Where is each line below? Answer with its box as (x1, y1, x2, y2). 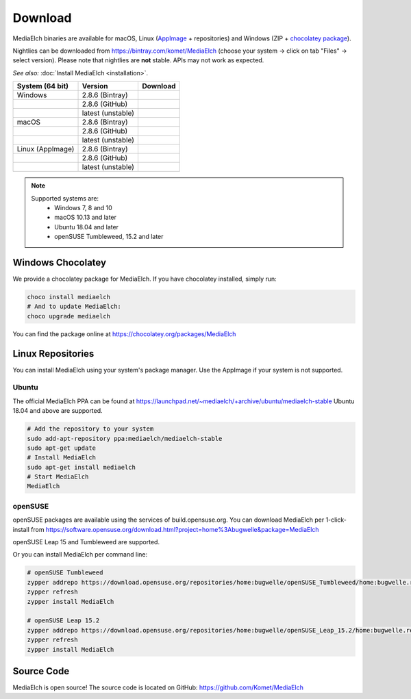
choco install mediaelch (27, 293, 111, 301)
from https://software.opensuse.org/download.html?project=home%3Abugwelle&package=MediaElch (31, 525, 319, 533)
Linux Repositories (12, 348, 95, 359)
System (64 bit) (16, 81, 68, 91)
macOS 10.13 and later (54, 213, 116, 222)
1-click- (325, 516, 347, 524)
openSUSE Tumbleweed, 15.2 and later (54, 233, 164, 241)
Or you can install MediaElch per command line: (12, 550, 148, 559)
